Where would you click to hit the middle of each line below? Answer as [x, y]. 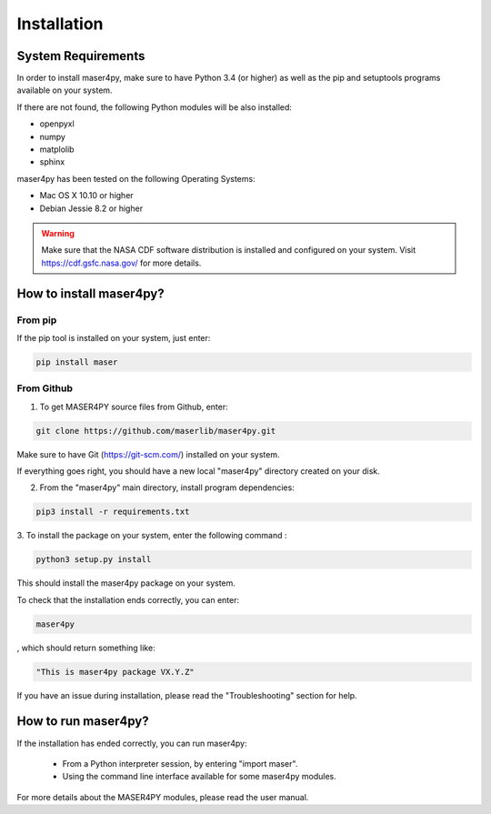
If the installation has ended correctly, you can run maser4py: [132, 743]
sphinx [52, 162]
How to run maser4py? [83, 722]
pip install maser [77, 362]
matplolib [57, 149]
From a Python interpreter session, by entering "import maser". [180, 763]
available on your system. [65, 90]
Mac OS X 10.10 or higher [86, 196]
